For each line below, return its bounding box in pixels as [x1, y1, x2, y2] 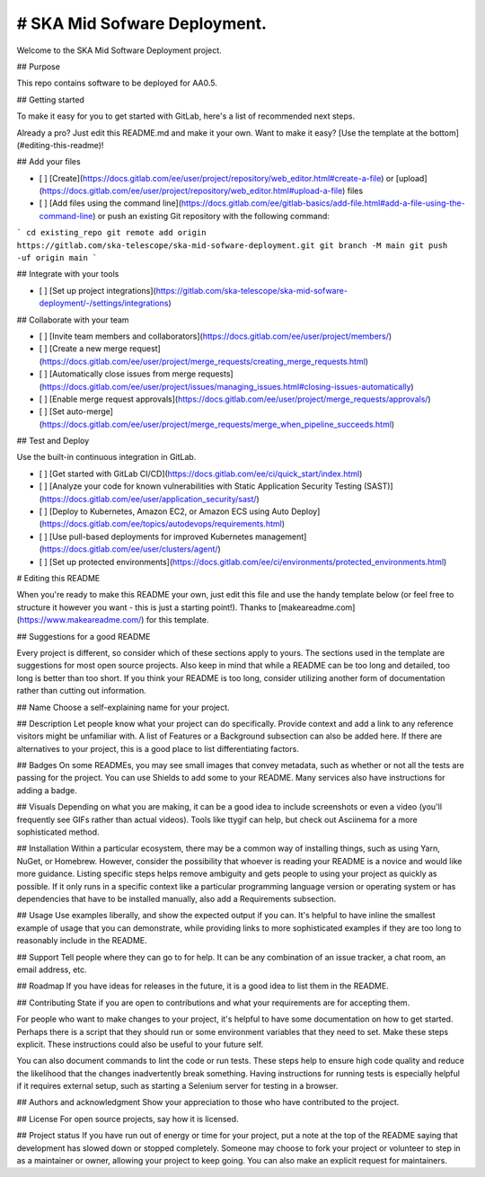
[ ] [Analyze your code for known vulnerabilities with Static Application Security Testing [39, 481, 363, 491]
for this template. [145, 615, 209, 625]
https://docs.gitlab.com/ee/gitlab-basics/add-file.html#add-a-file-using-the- [181, 198, 466, 208]
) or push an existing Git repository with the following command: [93, 210, 330, 221]
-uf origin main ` [16, 252, 98, 263]
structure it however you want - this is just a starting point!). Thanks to [16, 602, 278, 613]
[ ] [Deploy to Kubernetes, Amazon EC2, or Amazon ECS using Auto [39, 506, 289, 517]
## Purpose [16, 61, 60, 72]
